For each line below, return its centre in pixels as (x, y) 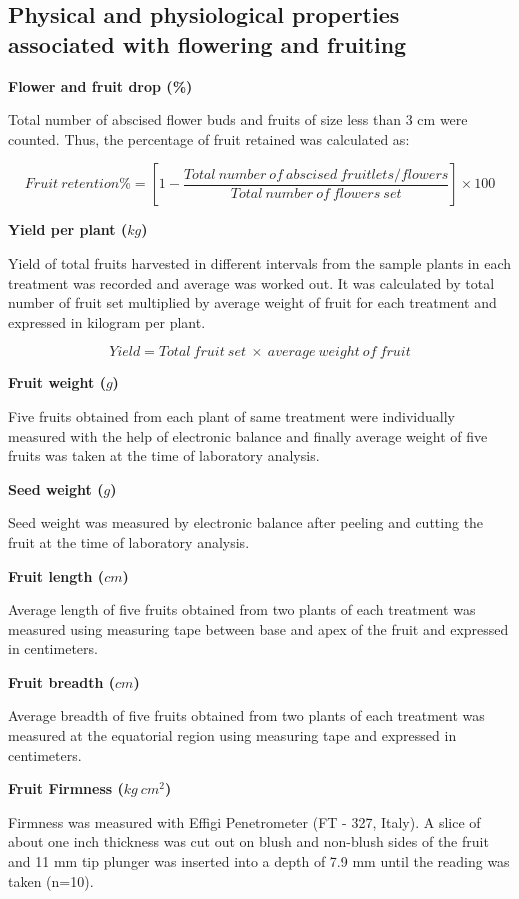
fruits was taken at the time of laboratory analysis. (164, 455)
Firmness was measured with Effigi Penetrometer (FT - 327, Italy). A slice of (244, 821)
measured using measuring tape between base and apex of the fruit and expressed (258, 628)
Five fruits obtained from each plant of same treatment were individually (231, 415)
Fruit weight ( (57, 382)
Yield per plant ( (68, 229)
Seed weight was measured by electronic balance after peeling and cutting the (246, 522)
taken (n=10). (51, 880)
